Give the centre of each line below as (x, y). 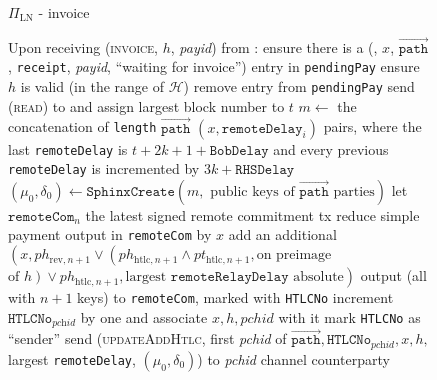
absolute (318, 277)
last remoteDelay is (68, 148)
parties (354, 191)
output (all (393, 275)
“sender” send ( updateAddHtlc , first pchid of (147, 338)
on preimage (294, 255)
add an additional (282, 234)
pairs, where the (372, 126)
